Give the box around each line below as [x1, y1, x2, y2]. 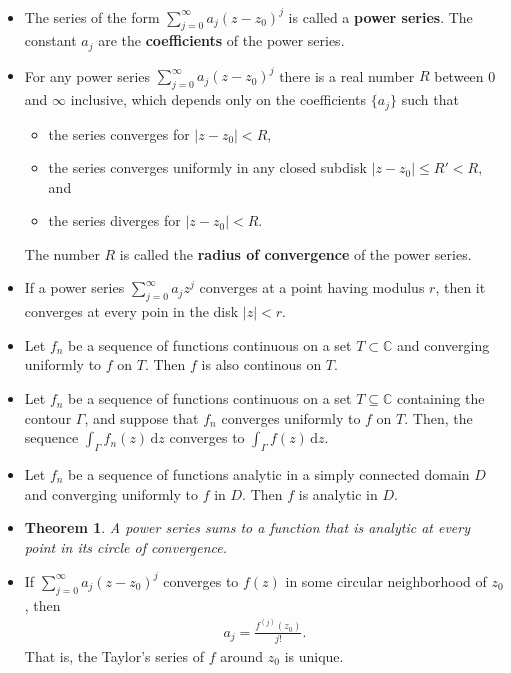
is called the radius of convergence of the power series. [119, 243, 472, 264]
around [220, 645, 264, 666]
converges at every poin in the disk [24, 301, 239, 322]
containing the [397, 388, 485, 409]
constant [24, 30, 77, 51]
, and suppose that [84, 407, 199, 428]
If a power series [24, 277, 125, 298]
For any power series [24, 65, 151, 86]
